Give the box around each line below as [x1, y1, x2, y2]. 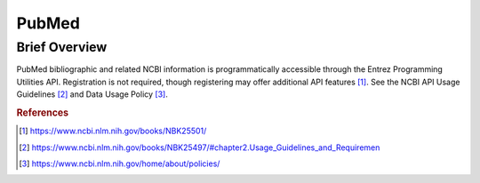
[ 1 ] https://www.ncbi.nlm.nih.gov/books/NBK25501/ [19, 125, 207, 137]
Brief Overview [16, 39, 108, 55]
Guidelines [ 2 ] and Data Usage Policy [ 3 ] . [16, 89, 168, 99]
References [16, 107, 69, 119]
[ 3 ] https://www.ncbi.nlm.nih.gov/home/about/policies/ [19, 158, 220, 169]
